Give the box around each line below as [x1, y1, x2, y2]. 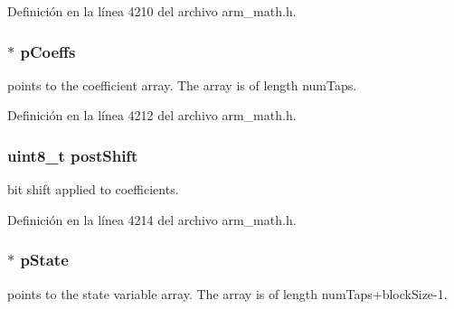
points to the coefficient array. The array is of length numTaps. [7, 75, 357, 94]
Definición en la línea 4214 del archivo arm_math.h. [7, 210, 297, 229]
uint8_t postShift [7, 144, 138, 166]
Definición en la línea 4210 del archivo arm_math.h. [7, 2, 297, 20]
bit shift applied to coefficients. [7, 180, 179, 199]
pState [20, 248, 69, 271]
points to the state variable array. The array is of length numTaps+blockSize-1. [7, 284, 448, 303]
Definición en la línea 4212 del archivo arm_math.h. [7, 106, 297, 125]
